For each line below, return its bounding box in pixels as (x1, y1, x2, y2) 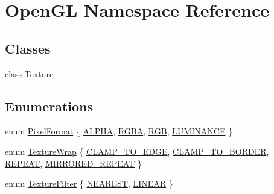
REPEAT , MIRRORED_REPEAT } (5, 157, 142, 169)
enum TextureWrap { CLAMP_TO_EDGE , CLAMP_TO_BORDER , (5, 145, 269, 157)
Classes (5, 39, 51, 57)
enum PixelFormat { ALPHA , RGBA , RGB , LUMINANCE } (5, 125, 233, 137)
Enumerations (5, 96, 94, 115)
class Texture (5, 67, 54, 80)
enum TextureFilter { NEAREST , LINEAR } (5, 177, 173, 190)
